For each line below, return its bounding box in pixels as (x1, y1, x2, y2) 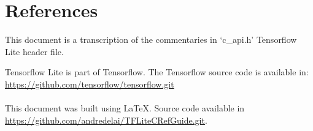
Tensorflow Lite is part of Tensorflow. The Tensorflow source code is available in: (5, 65, 309, 78)
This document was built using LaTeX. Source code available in (5, 102, 245, 114)
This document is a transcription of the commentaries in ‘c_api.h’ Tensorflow (5, 33, 297, 46)
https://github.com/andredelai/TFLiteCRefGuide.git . (5, 113, 207, 126)
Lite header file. (5, 45, 64, 58)
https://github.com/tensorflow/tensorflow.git (5, 77, 174, 90)
